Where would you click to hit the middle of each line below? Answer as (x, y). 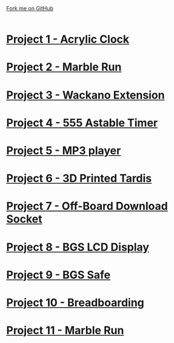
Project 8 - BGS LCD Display (78, 247)
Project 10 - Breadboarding (75, 303)
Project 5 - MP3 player (64, 151)
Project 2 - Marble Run (64, 67)
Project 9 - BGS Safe (59, 275)
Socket (24, 219)
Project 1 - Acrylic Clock (68, 39)
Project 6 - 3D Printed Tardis (79, 178)
